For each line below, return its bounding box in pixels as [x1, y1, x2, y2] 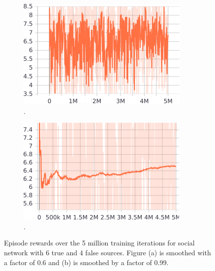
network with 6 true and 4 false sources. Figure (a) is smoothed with [4, 247, 211, 257]
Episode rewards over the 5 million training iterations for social [4, 238, 195, 248]
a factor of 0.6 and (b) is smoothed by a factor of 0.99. [4, 257, 169, 267]
